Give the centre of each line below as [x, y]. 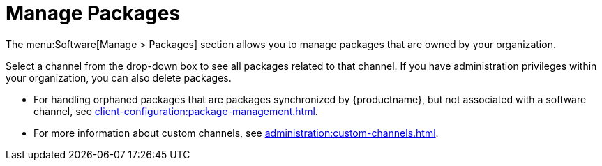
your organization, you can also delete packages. [119, 77]
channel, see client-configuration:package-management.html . [176, 111]
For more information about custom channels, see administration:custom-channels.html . [236, 133]
